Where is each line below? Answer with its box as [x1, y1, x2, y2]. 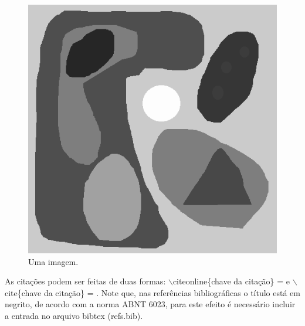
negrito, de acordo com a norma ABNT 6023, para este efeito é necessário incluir [5, 298, 296, 310]
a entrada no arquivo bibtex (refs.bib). [5, 309, 143, 321]
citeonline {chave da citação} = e [172, 275, 290, 287]
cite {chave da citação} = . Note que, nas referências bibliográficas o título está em [5, 286, 300, 298]
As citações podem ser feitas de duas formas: [5, 275, 166, 287]
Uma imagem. [28, 255, 79, 267]
